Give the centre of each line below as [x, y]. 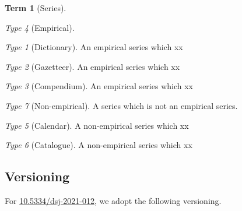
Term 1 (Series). [36, 8]
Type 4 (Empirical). [40, 27]
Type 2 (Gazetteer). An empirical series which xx [92, 66]
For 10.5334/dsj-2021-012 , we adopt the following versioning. [113, 200]
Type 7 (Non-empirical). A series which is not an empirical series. [121, 105]
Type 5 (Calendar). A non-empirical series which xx [97, 125]
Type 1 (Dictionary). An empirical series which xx [94, 47]
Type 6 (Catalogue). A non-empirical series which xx [99, 145]
